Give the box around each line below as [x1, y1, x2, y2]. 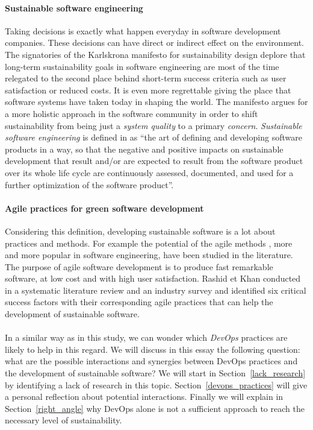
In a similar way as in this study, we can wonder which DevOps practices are [5, 331, 288, 344]
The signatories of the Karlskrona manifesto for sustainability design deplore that [5, 48, 306, 60]
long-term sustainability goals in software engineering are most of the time [5, 60, 279, 72]
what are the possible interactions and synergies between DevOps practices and [5, 355, 298, 367]
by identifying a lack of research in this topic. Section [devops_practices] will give [5, 378, 308, 391]
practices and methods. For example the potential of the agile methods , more [5, 236, 293, 249]
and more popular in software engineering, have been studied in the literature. [5, 248, 293, 261]
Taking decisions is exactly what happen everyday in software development [5, 24, 281, 37]
